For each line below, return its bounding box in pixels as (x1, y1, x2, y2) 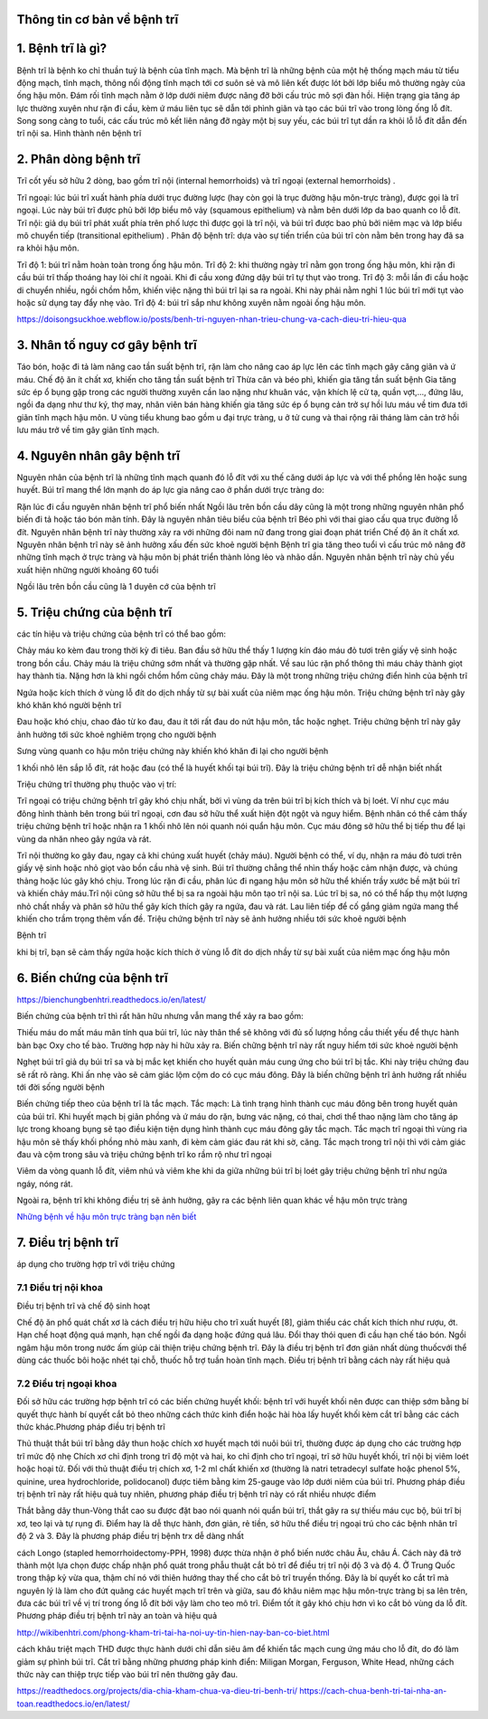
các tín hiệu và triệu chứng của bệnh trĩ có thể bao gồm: (16, 628, 226, 639)
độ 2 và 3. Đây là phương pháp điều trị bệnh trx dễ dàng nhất (16, 1531, 244, 1542)
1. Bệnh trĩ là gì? (16, 41, 108, 56)
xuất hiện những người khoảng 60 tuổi (16, 564, 159, 575)
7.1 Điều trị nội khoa (16, 1281, 103, 1294)
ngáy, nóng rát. (16, 1178, 73, 1189)
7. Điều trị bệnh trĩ (16, 1235, 119, 1251)
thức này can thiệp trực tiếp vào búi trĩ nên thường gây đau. (16, 1669, 239, 1680)
